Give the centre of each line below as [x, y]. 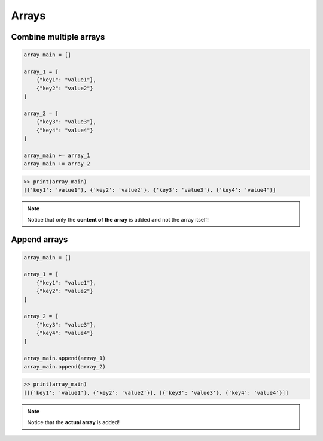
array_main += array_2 [57, 164]
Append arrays [39, 240]
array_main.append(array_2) [65, 366]
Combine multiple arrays [58, 37]
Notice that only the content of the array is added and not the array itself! [118, 219]
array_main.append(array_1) [65, 358]
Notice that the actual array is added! [73, 422]
